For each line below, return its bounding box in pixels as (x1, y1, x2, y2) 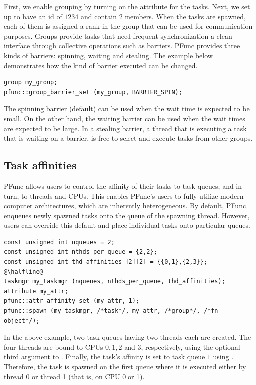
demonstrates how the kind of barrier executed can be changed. (4, 60, 198, 70)
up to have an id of (4, 11, 62, 21)
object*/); (4, 317, 40, 324)
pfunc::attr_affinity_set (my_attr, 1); (4, 297, 140, 305)
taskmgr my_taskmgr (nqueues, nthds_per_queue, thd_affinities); (4, 278, 225, 285)
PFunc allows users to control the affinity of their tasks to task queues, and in (4, 180, 242, 191)
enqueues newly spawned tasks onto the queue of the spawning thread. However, (4, 210, 250, 220)
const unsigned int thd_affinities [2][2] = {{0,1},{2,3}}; (4, 258, 208, 266)
